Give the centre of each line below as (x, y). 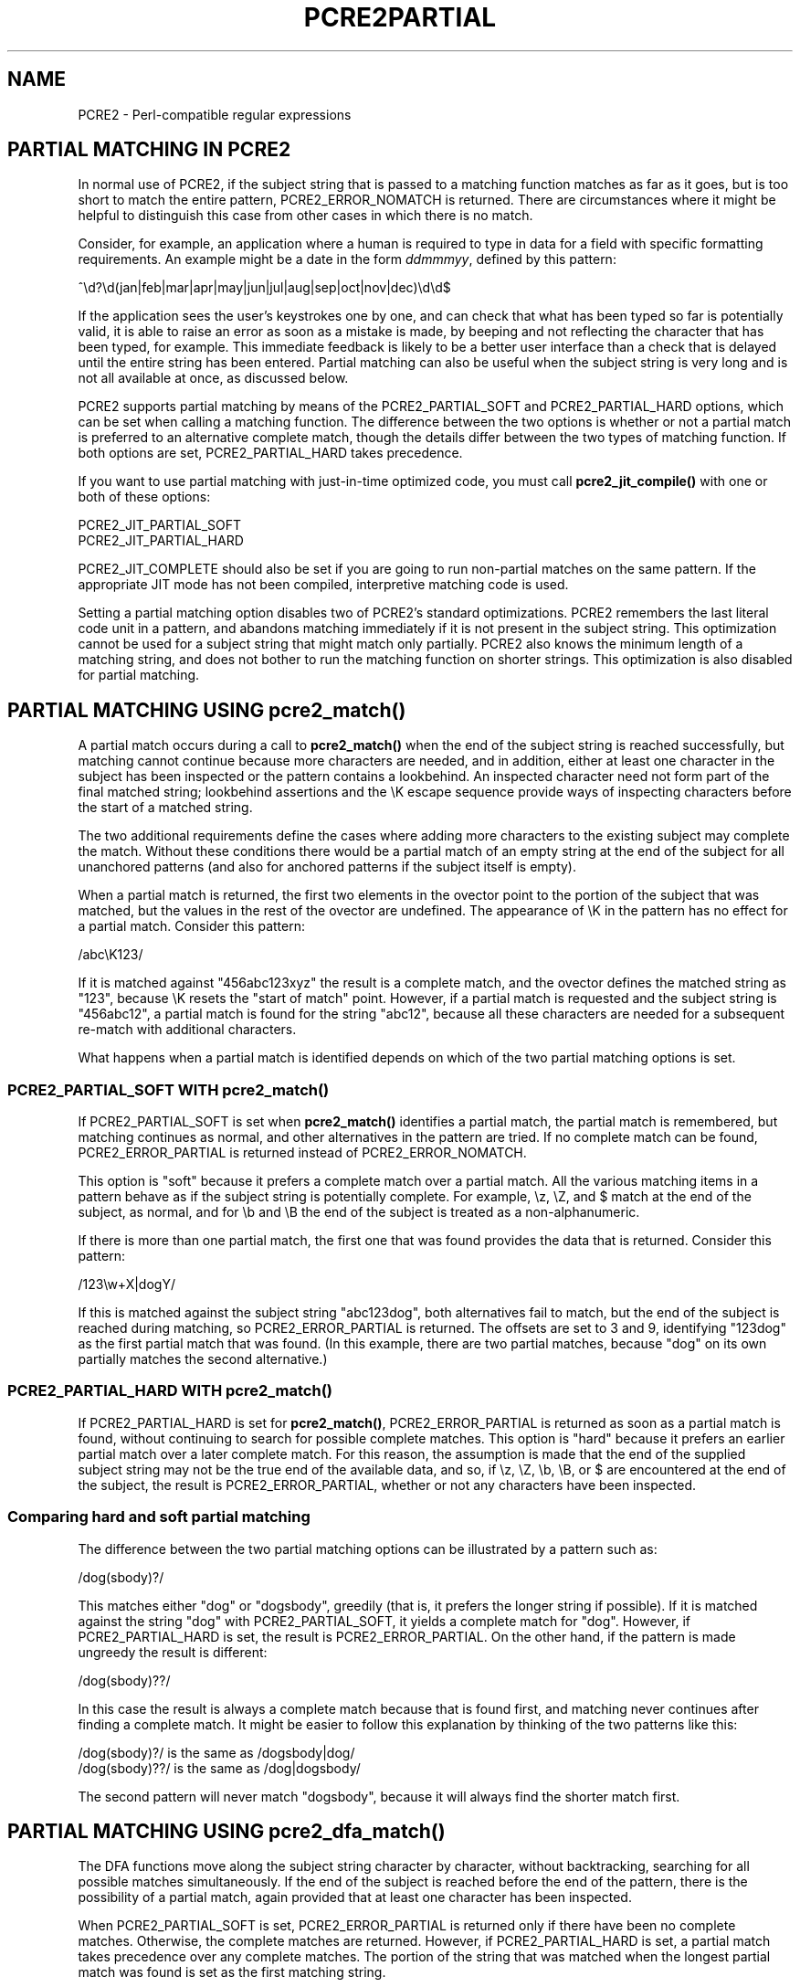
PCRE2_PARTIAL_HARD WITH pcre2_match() (170, 1391)
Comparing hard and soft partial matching (159, 1517)
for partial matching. (139, 675)
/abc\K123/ (111, 955)
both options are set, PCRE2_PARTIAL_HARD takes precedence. (270, 453)
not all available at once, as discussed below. (213, 378)
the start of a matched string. (165, 808)
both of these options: (144, 497)
